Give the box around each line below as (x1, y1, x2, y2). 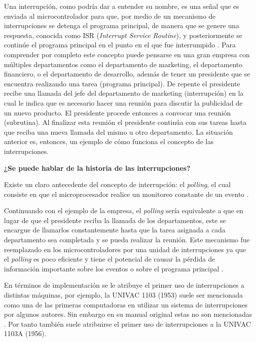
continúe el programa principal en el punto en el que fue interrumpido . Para (4, 39, 236, 50)
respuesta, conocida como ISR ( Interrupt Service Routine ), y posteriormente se (4, 30, 242, 40)
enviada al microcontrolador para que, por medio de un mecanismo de (4, 10, 216, 21)
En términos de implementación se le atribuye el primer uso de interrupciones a (4, 280, 245, 290)
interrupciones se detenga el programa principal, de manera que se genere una (4, 20, 239, 31)
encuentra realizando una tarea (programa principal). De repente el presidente (4, 78, 240, 88)
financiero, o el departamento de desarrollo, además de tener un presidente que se (4, 69, 250, 79)
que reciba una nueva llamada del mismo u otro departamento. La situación (4, 126, 233, 137)
